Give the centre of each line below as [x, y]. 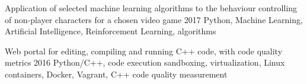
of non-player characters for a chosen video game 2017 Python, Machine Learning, [154, 19]
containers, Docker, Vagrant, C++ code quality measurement [116, 74]
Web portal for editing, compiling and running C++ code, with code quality [144, 51]
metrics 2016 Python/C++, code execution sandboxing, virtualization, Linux [145, 62]
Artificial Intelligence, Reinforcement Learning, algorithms [111, 31]
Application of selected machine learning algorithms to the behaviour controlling [151, 8]
